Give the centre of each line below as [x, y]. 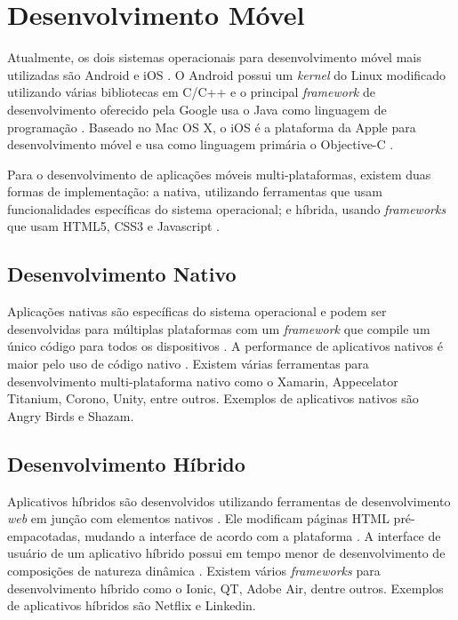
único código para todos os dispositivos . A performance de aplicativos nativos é [225, 346]
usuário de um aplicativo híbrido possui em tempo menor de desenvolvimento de [226, 553]
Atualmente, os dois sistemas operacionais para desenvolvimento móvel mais [214, 57]
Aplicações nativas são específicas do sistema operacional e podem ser [197, 311]
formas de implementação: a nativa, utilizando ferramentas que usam [195, 191]
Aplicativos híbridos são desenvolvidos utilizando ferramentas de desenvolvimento [229, 501]
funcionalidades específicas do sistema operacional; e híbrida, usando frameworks [227, 208]
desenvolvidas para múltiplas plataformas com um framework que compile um [219, 328]
